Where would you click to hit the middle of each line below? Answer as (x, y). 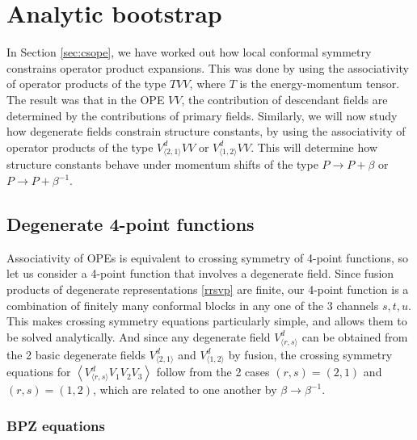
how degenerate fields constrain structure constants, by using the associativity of (206, 131)
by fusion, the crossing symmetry (310, 354)
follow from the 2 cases (213, 372)
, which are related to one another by (185, 390)
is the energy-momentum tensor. (320, 84)
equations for (39, 372)
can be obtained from (355, 336)
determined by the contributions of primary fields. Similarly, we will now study (202, 115)
